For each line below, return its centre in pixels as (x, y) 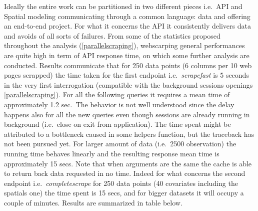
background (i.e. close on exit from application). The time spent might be (117, 124)
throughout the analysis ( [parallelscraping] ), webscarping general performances (124, 45)
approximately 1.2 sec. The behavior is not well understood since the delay (119, 104)
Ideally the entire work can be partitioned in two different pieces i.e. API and (123, 6)
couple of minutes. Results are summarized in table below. (93, 202)
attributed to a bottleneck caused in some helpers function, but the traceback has (129, 134)
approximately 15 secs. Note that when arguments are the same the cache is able (128, 163)
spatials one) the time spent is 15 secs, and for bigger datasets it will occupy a (124, 193)
